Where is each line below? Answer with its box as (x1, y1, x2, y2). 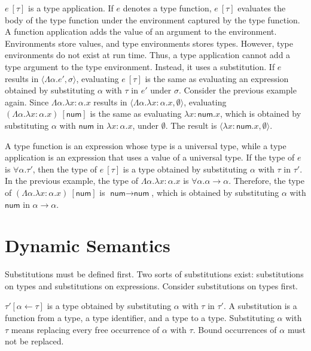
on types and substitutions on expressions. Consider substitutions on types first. (5, 279, 298, 292)
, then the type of (32, 162, 97, 175)
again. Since (5, 95, 49, 108)
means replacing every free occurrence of (11, 323, 160, 335)
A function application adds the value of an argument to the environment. (5, 25, 277, 38)
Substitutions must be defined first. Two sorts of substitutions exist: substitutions (5, 268, 304, 280)
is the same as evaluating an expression (145, 72, 289, 84)
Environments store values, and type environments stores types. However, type (5, 37, 293, 49)
